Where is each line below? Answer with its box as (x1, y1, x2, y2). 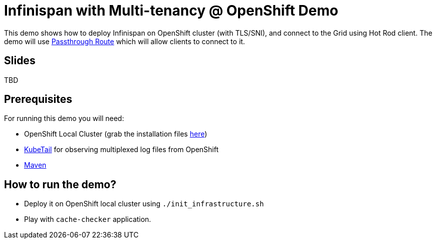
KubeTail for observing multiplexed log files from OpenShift (24, 145, 219, 154)
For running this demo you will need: (4, 114, 124, 123)
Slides (4, 54, 36, 67)
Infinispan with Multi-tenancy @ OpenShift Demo (4, 2, 338, 19)
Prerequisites (4, 93, 72, 106)
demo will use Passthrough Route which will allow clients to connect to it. (4, 37, 245, 46)
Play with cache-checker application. (24, 215, 151, 224)
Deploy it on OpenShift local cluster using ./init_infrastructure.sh (24, 199, 264, 208)
